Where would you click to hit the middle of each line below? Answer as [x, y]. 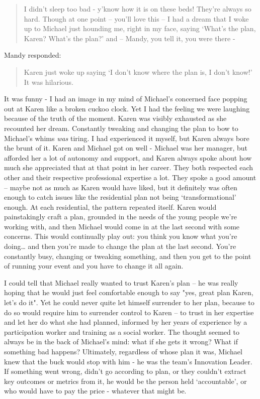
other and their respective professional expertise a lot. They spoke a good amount [130, 177]
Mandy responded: [33, 55]
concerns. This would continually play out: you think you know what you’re [121, 236]
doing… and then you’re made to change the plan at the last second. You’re [120, 246]
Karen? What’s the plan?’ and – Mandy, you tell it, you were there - [129, 38]
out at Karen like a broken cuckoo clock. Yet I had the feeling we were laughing [127, 108]
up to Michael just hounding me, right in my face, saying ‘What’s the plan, [140, 28]
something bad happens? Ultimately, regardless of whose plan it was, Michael [123, 351]
